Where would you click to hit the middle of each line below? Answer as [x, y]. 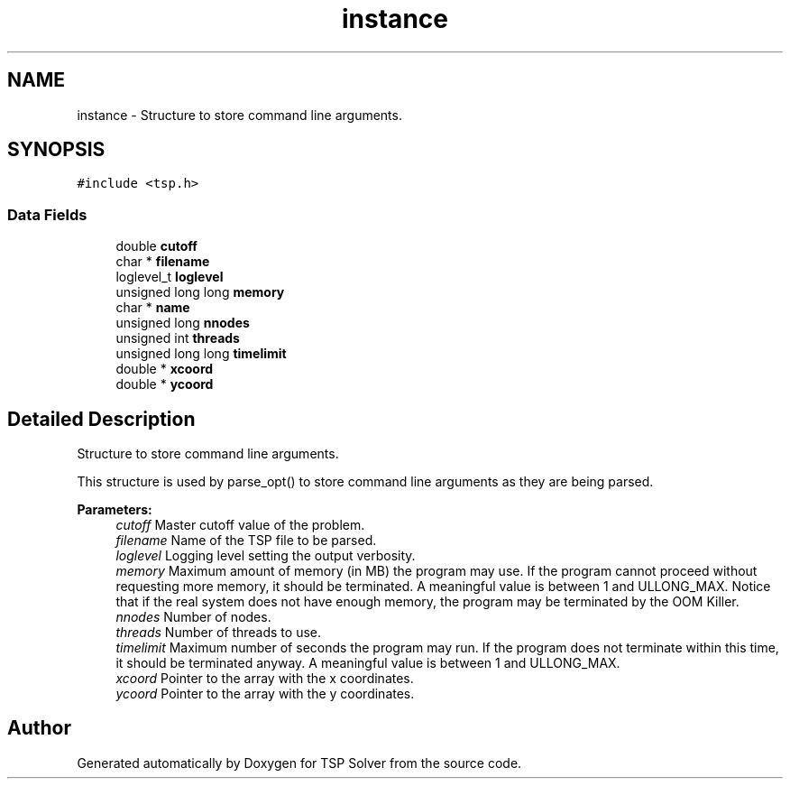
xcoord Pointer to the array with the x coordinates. [265, 679]
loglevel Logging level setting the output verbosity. [266, 556]
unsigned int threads [178, 338]
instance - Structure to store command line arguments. [239, 115]
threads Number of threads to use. [218, 633]
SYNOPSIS [56, 150]
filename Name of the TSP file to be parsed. [246, 541]
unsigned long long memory [200, 292]
